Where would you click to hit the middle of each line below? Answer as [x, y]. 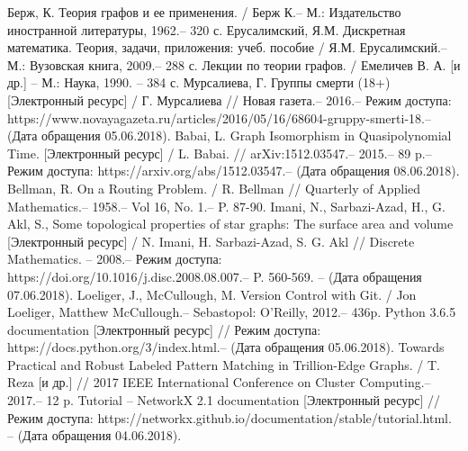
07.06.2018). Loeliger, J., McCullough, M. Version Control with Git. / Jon [212, 294]
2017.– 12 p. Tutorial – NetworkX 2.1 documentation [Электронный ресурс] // [224, 400]
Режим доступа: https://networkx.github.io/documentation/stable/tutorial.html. [229, 417]
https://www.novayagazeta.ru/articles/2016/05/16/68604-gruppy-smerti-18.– [219, 117]
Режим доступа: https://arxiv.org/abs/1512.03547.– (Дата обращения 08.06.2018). [234, 171]
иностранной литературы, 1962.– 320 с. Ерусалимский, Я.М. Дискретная [207, 29]
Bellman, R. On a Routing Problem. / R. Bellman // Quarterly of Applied [214, 188]
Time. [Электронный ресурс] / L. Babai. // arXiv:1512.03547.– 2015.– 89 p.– [220, 153]
